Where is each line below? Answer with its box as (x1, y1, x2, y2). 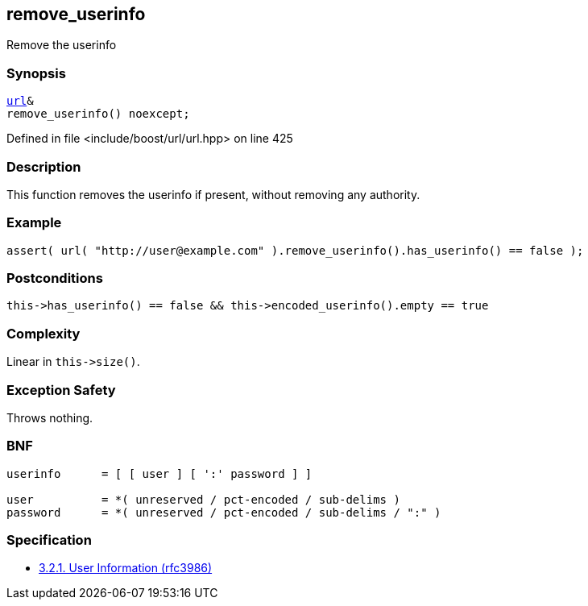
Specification (6, 532, 92, 549)
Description (6, 158, 81, 175)
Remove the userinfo (6, 38, 117, 52)
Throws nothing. (6, 410, 93, 425)
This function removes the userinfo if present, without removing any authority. (6, 187, 420, 201)
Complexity (6, 325, 81, 342)
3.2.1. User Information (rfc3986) (39, 561, 213, 575)
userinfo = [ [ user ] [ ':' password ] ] (6, 467, 313, 480)
